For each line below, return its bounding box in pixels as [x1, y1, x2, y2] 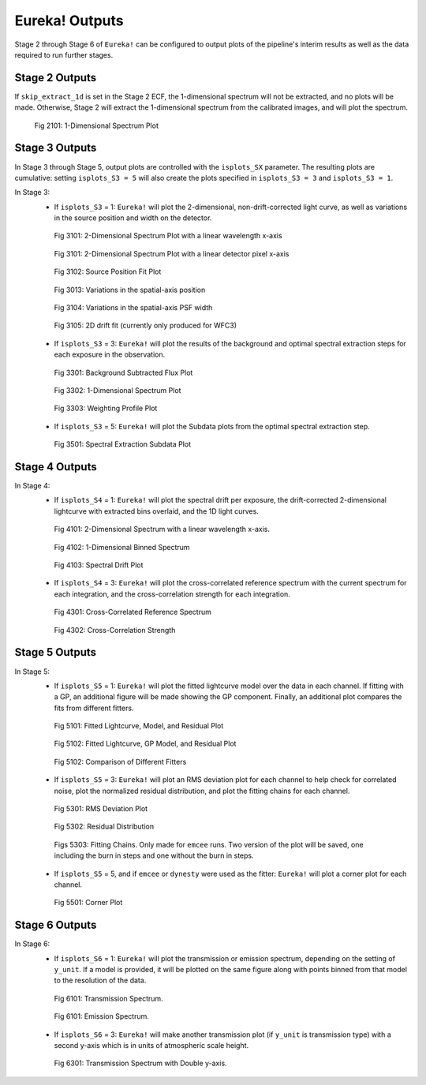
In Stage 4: [14, 481, 50, 491]
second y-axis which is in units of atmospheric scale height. [54, 1041, 249, 1049]
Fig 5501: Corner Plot [54, 898, 123, 907]
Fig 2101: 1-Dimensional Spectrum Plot [34, 121, 159, 130]
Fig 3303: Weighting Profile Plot [54, 403, 158, 413]
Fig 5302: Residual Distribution [54, 821, 155, 832]
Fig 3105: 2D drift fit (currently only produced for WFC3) [54, 320, 237, 331]
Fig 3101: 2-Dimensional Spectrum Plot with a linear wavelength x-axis [54, 231, 283, 241]
